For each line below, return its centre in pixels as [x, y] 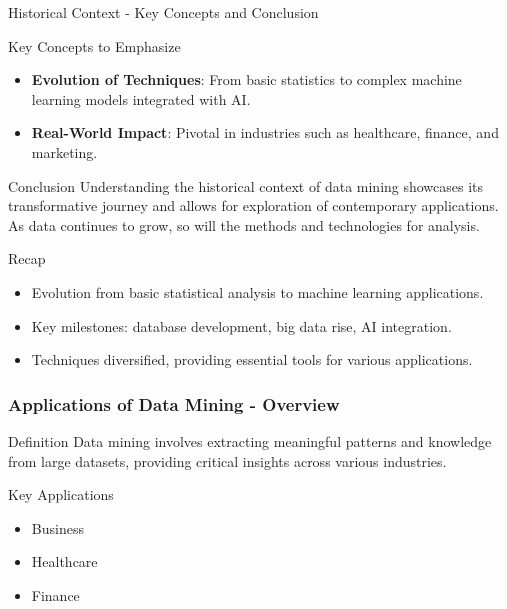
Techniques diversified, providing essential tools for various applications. [252, 359]
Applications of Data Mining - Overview [174, 403]
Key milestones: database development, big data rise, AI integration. [241, 325]
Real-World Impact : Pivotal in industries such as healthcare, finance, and [265, 132]
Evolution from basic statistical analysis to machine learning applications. [257, 291]
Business [57, 527]
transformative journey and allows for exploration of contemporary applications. [253, 205]
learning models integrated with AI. [141, 98]
